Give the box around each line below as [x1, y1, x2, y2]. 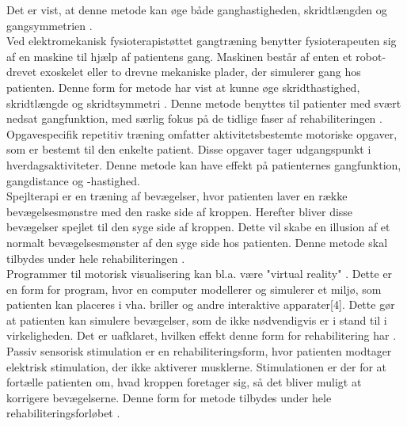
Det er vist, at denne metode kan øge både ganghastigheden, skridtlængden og [6, 2, 387, 17]
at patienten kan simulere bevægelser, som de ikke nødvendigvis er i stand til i [6, 311, 387, 328]
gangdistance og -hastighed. [6, 172, 140, 188]
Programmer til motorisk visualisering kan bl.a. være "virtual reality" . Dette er [6, 265, 393, 282]
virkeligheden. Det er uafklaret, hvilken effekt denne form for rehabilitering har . [6, 327, 397, 344]
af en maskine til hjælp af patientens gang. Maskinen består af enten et [6, 48, 352, 64]
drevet [6, 63, 37, 80]
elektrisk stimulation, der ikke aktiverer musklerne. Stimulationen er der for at [6, 358, 387, 375]
